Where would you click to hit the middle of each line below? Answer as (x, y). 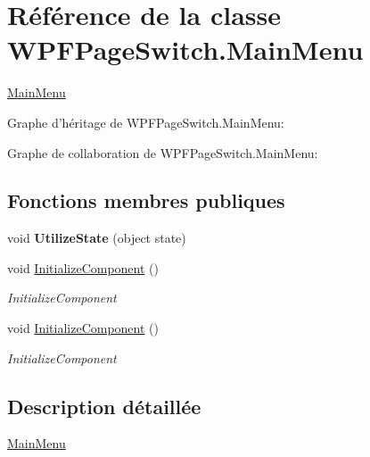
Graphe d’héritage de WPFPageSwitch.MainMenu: (146, 122)
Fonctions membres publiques (146, 200)
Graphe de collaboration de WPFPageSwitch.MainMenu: (163, 152)
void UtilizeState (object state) (97, 238)
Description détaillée (104, 406)
